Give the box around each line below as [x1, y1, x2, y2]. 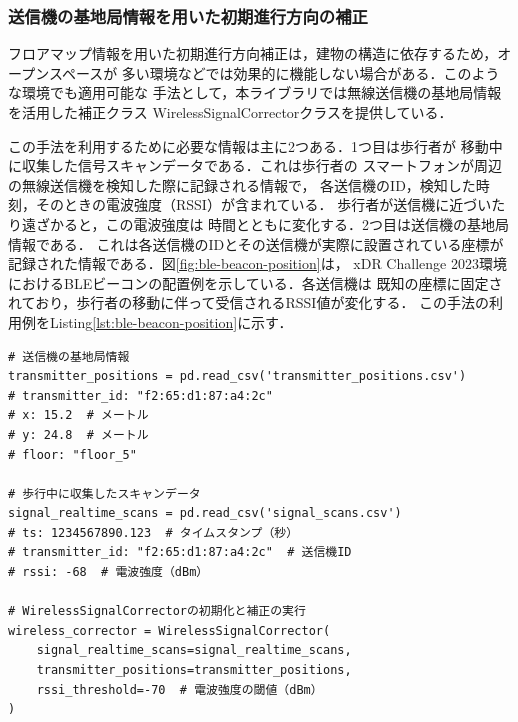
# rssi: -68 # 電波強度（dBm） [8, 565, 209, 580]
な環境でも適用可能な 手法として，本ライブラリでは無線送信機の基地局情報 [8, 82, 502, 103]
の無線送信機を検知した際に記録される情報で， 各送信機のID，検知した [8, 174, 476, 195]
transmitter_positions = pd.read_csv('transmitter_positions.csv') [8, 369, 467, 384]
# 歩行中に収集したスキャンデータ [8, 486, 201, 501]
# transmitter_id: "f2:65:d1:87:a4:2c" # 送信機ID [8, 545, 352, 560]
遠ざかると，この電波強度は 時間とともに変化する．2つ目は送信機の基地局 [21, 213, 510, 234]
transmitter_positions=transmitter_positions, [36, 663, 352, 678]
